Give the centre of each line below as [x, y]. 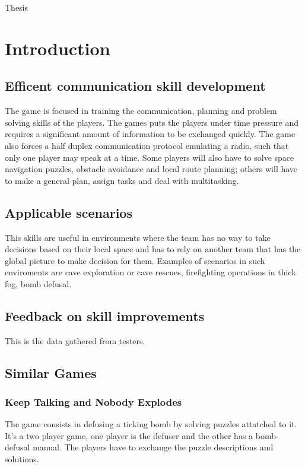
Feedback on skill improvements [105, 315]
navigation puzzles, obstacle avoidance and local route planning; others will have [151, 169]
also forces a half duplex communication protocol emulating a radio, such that [147, 145]
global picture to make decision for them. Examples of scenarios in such [135, 260]
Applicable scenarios [69, 212]
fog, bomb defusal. [38, 283]
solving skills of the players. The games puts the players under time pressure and [152, 122]
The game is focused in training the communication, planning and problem [141, 111]
